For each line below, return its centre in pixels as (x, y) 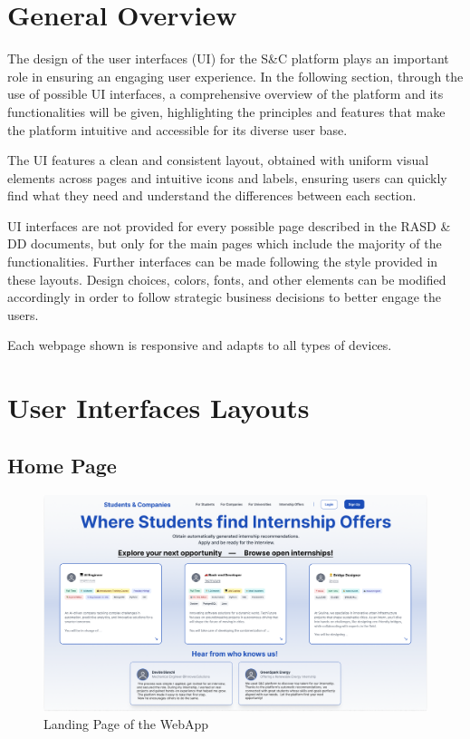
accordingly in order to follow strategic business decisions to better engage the (224, 297)
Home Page (62, 465)
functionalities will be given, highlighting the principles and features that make (226, 111)
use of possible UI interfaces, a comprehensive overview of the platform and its (225, 94)
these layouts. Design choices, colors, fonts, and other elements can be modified (227, 279)
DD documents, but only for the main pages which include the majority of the (225, 243)
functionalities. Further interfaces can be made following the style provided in (223, 262)
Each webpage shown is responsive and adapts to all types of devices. (200, 345)
